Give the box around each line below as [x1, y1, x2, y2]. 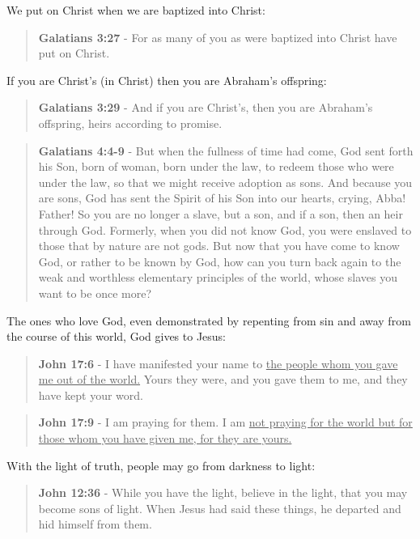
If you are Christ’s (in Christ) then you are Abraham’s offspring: [6, 71, 327, 88]
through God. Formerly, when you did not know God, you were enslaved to [38, 221, 412, 238]
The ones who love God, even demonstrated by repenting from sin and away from [6, 312, 411, 329]
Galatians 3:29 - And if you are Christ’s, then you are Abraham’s [38, 99, 373, 116]
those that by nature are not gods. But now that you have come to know [38, 237, 400, 254]
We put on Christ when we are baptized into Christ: [6, 2, 265, 18]
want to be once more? [38, 284, 152, 301]
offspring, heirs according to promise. [38, 114, 223, 131]
